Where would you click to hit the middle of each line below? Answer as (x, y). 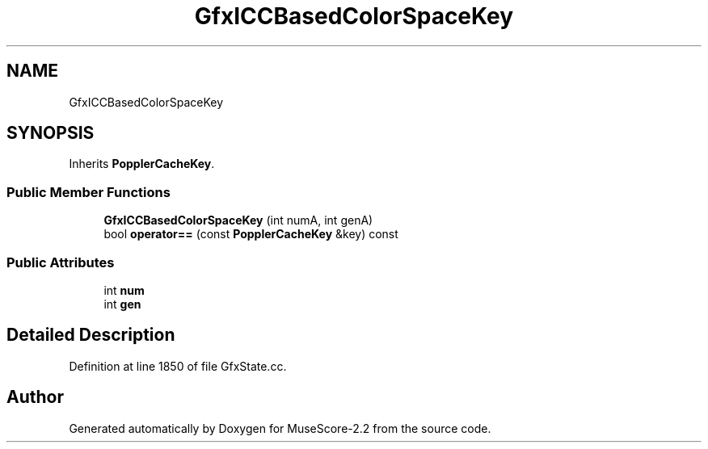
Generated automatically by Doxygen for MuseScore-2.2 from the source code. (280, 428)
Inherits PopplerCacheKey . (142, 164)
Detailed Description (91, 335)
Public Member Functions (88, 192)
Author (35, 397)
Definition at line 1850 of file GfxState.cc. (178, 366)
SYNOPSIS (51, 133)
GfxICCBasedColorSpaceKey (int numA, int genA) (238, 220)
